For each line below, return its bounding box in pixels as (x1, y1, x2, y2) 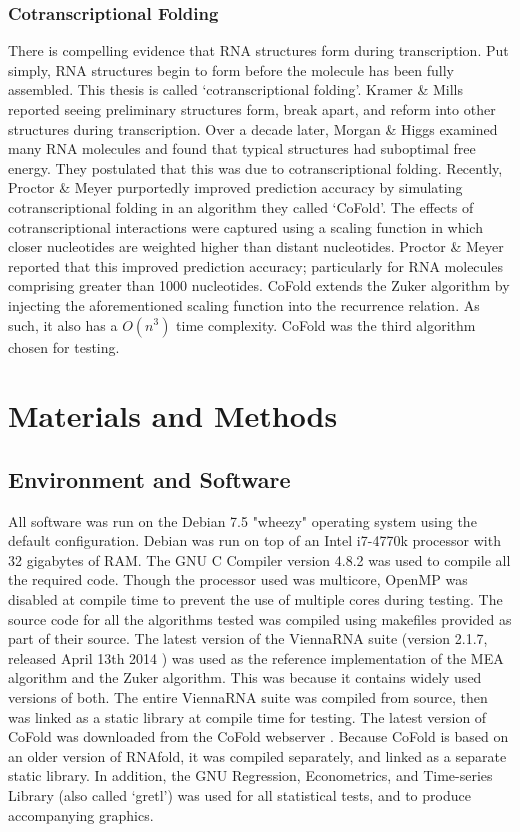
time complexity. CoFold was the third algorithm (176, 314, 476, 335)
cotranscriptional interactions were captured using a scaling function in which (8, 216, 483, 237)
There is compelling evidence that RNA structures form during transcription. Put (8, 40, 509, 61)
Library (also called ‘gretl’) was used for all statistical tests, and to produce (8, 785, 471, 806)
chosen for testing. (8, 336, 120, 357)
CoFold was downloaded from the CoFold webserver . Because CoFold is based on (8, 726, 509, 747)
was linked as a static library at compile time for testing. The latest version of (8, 706, 487, 727)
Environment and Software (8, 463, 291, 494)
